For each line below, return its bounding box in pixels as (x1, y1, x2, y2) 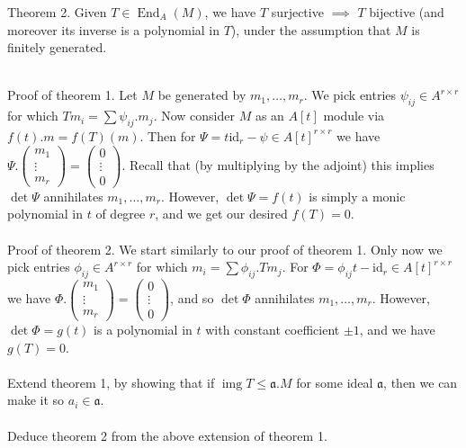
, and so (170, 288, 214, 307)
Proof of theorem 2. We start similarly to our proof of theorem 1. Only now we (7, 239, 443, 258)
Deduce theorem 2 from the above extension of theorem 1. (7, 426, 327, 444)
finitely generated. (7, 38, 107, 57)
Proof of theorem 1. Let (7, 85, 138, 104)
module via (323, 106, 385, 125)
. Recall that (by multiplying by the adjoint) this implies (121, 155, 435, 174)
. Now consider (153, 106, 235, 125)
